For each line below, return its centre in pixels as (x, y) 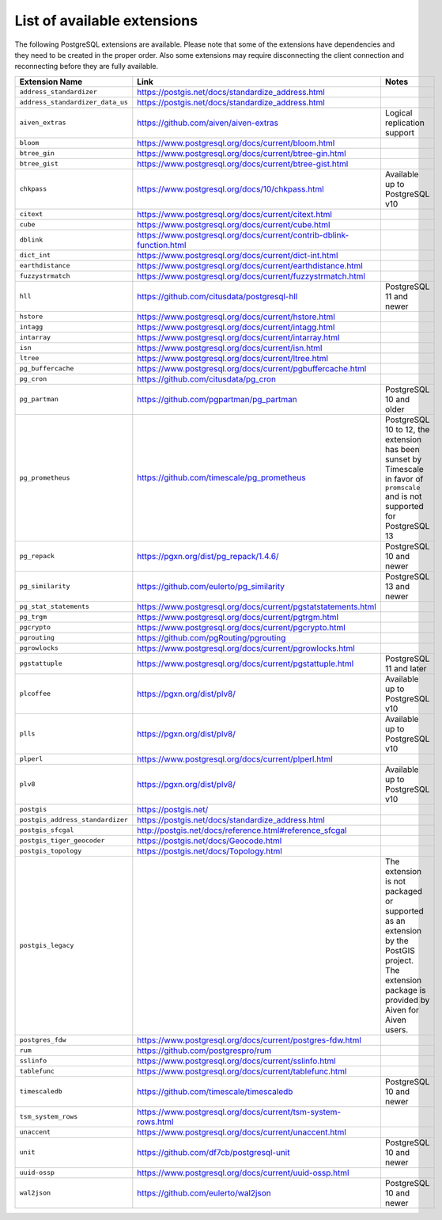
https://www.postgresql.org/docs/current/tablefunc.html (242, 1071)
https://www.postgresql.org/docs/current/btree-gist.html (243, 164)
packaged (404, 891)
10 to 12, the (407, 429)
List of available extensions (106, 21)
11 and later (406, 668)
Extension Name (51, 82)
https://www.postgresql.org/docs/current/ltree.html (232, 358)
